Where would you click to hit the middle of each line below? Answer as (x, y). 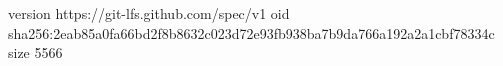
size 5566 (35, 52)
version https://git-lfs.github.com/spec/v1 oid (149, 13)
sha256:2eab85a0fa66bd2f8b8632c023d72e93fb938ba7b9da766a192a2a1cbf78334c (251, 32)
